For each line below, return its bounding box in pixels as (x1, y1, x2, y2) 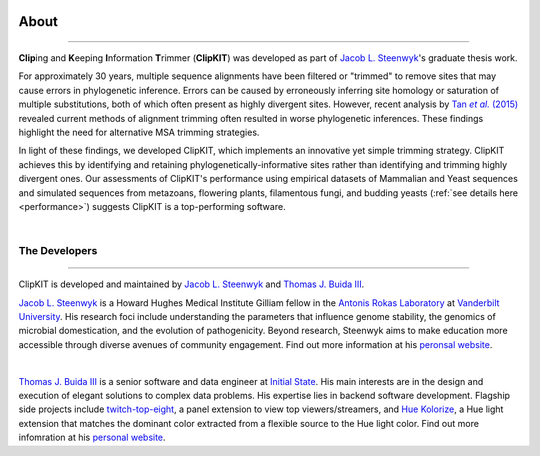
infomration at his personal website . (18, 431, 166, 444)
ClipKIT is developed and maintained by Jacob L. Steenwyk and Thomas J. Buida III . (18, 278, 365, 290)
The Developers (18, 244, 98, 258)
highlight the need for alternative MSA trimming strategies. (18, 126, 260, 138)
